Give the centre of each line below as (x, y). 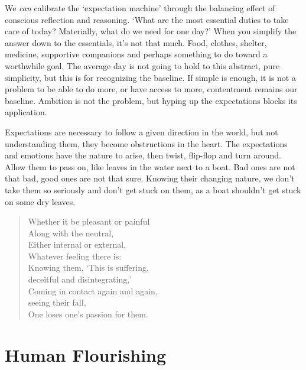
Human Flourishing (86, 354)
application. (26, 112)
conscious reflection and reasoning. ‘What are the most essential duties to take (147, 19)
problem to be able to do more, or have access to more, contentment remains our (151, 89)
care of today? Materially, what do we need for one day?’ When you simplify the (151, 31)
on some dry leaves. (40, 201)
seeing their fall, (57, 302)
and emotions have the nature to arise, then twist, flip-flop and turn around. (143, 155)
